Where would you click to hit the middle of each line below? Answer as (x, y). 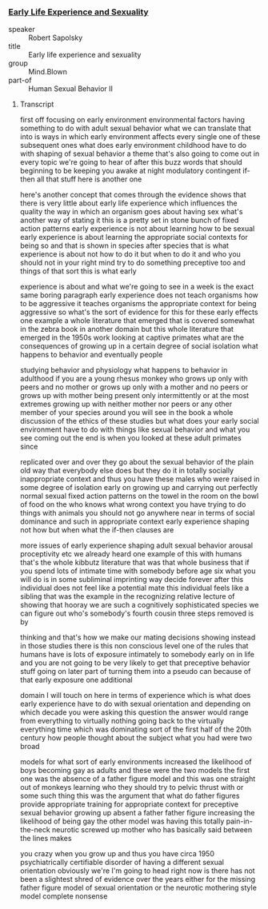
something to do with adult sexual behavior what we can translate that (136, 128)
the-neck (35, 830)
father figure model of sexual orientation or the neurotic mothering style (138, 888)
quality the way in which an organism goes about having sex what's (131, 212)
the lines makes (46, 839)
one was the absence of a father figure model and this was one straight (138, 779)
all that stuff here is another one (90, 179)
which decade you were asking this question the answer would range (134, 712)
